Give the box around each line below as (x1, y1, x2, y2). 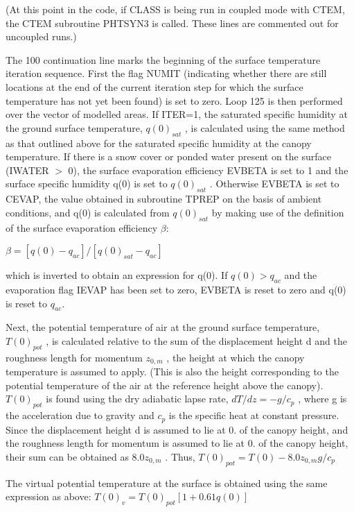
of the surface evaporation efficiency (6, 220, 158, 234)
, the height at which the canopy (166, 350, 305, 364)
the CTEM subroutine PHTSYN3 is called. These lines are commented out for (6, 15, 339, 30)
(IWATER (6, 162, 49, 177)
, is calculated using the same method (184, 120, 345, 135)
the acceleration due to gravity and (6, 408, 154, 423)
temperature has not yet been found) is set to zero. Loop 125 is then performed (6, 93, 343, 108)
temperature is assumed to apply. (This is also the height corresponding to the (6, 364, 339, 379)
